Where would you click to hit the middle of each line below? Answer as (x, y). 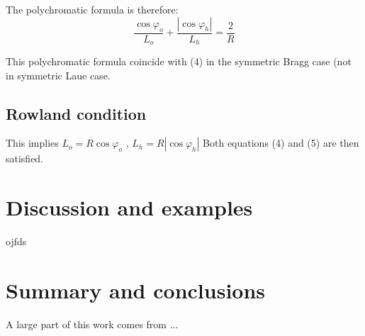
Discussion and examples (129, 207)
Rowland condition (76, 113)
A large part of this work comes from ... (92, 324)
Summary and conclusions (136, 290)
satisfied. (25, 158)
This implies (32, 143)
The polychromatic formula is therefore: (92, 9)
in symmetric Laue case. (58, 75)
